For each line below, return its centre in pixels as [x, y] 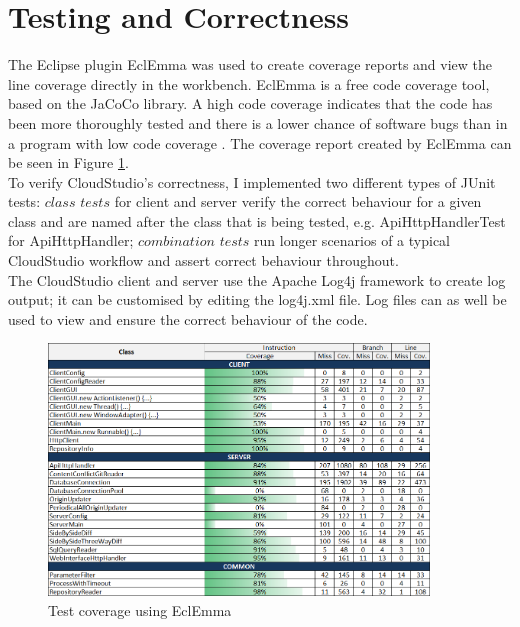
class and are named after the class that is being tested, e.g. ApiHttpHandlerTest [257, 220]
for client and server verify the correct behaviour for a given [298, 201]
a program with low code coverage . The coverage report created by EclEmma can [260, 142]
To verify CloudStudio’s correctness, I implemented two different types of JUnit [252, 181]
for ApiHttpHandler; [71, 240]
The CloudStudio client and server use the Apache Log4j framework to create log [257, 279]
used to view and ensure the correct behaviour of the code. [188, 318]
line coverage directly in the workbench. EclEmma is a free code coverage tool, [249, 83]
